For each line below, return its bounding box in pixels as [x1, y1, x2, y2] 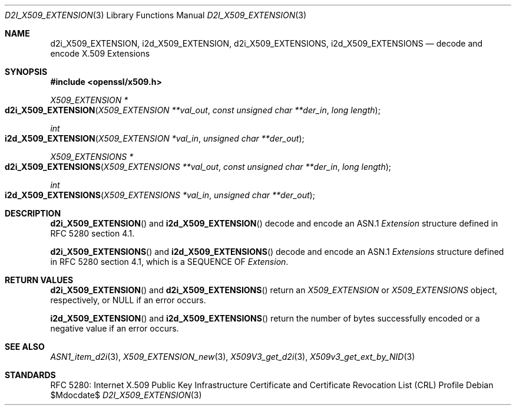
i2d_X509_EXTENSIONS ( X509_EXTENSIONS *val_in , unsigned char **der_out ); [5, 190, 315, 200]
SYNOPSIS [5, 67, 48, 77]
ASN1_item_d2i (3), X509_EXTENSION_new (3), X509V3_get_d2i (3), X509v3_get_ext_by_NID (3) [50, 352, 415, 362]
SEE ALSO [5, 342, 45, 352]
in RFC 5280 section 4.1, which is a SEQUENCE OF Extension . [50, 257, 289, 267]
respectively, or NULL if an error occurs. [50, 295, 206, 305]
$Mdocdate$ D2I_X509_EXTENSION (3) [50, 390, 202, 400]
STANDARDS [5, 370, 56, 380]
